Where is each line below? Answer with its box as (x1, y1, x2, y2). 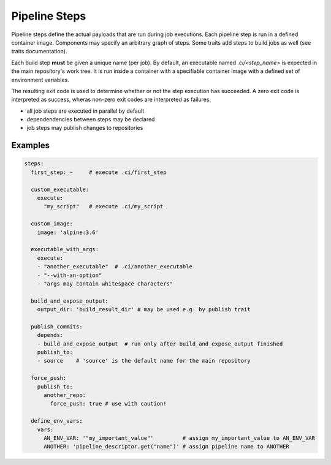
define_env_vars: (31, 417, 83, 425)
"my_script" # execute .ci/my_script (44, 203, 164, 210)
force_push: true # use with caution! (50, 400, 167, 407)
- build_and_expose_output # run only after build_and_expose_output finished (37, 340, 283, 347)
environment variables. (11, 76, 70, 83)
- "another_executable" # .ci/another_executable (37, 263, 192, 270)
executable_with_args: (31, 246, 99, 253)
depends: (37, 331, 64, 339)
